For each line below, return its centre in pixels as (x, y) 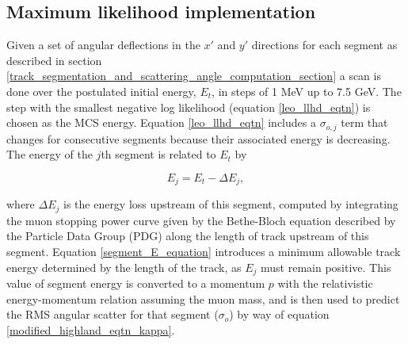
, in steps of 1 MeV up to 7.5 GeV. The (307, 91)
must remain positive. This (326, 267)
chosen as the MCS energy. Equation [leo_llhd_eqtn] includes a (161, 122)
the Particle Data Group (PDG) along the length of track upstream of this (188, 236)
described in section (54, 60)
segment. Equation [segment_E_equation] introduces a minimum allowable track (204, 251)
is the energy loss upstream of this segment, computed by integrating (231, 204)
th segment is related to (158, 154)
